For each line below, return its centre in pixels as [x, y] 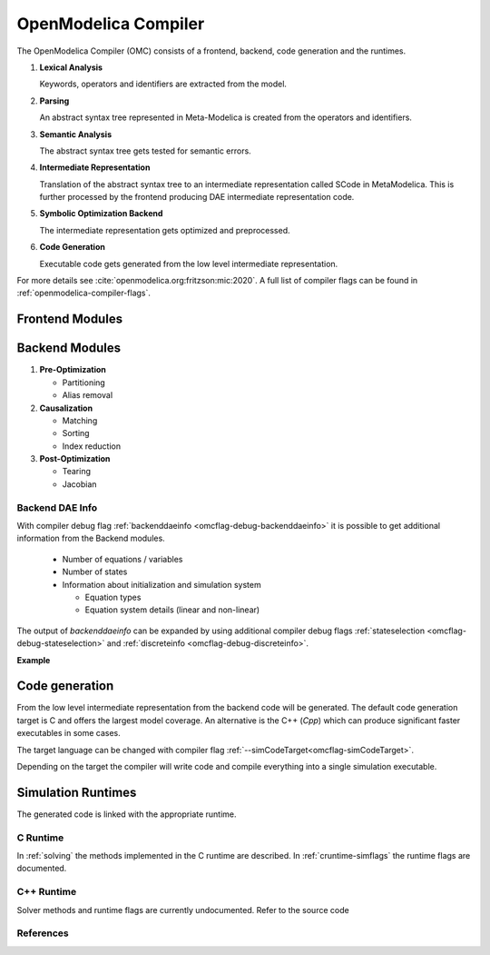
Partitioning [84, 383]
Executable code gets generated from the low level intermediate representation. [189, 264]
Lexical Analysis [71, 67]
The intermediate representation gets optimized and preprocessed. [165, 230]
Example [34, 660]
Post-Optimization [75, 459]
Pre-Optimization [73, 370]
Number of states [95, 572]
